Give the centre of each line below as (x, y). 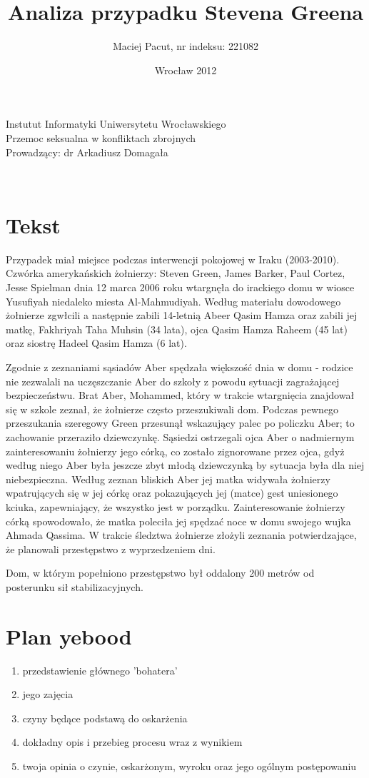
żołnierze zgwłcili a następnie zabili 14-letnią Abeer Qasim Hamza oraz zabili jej (182, 315)
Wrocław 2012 (186, 70)
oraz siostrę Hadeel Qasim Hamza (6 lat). (96, 343)
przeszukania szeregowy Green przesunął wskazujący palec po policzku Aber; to (180, 423)
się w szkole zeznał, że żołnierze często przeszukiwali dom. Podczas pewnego (172, 409)
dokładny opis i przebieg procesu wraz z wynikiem (132, 742)
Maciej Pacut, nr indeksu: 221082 (186, 46)
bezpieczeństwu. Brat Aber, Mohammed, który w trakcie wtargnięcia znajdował (180, 395)
